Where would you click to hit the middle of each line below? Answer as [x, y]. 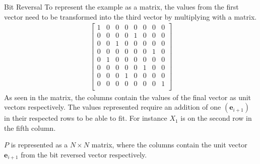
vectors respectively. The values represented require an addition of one [113, 107]
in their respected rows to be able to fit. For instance [86, 118]
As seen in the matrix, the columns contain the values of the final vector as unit [128, 97]
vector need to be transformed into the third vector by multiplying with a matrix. [131, 16]
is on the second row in [216, 118]
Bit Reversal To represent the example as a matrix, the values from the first [121, 7]
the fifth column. [30, 128]
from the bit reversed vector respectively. [84, 154]
